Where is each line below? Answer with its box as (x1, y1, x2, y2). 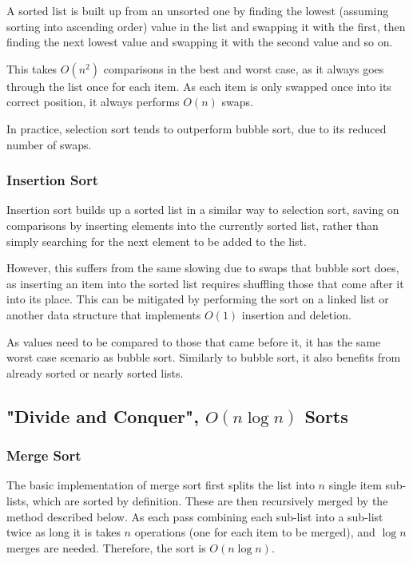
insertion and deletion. (241, 306, 351, 323)
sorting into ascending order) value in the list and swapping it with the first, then (6, 18, 406, 34)
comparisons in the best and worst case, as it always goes (103, 60, 384, 77)
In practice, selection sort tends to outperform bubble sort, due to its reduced (6, 120, 387, 137)
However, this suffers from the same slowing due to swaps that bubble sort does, (6, 259, 399, 276)
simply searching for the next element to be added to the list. (6, 232, 307, 249)
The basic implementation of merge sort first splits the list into (6, 477, 315, 493)
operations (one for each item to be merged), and (134, 524, 375, 540)
